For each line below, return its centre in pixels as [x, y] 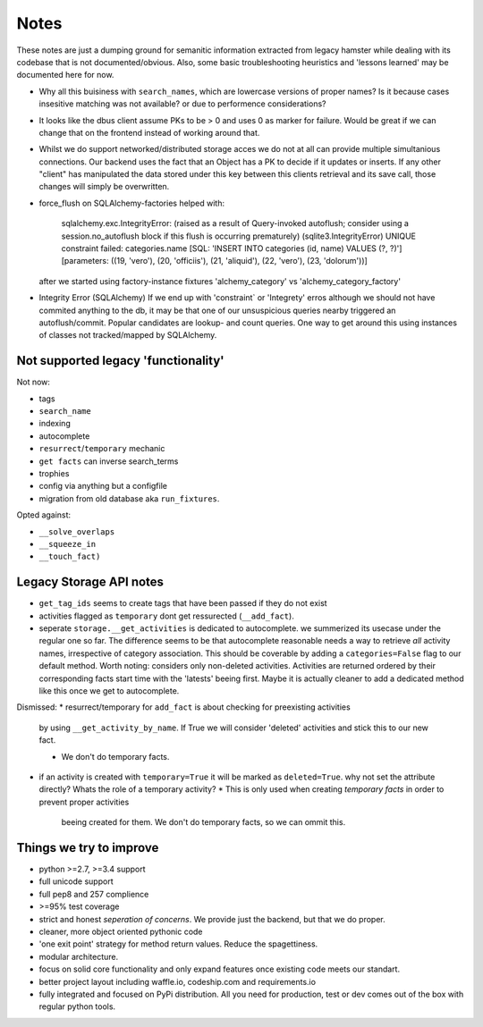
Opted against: [44, 515]
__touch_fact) [70, 557]
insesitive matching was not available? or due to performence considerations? [182, 104]
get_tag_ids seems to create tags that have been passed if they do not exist [183, 603]
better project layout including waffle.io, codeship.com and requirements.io [178, 981]
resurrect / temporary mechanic [102, 449]
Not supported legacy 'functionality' [120, 361]
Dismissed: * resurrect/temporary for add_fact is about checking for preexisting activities [183, 707]
